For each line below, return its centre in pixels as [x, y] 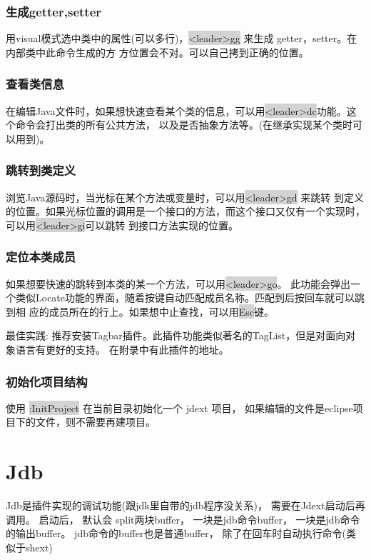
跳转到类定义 [41, 170]
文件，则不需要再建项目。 [95, 422]
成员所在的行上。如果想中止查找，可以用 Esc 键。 [161, 311]
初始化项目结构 [47, 381]
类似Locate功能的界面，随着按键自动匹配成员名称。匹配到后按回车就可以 [185, 297]
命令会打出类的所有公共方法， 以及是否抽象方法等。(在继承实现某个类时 [184, 125]
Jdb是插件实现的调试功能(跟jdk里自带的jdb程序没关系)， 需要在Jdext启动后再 [185, 505]
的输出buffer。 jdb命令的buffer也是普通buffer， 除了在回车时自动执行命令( [176, 533]
